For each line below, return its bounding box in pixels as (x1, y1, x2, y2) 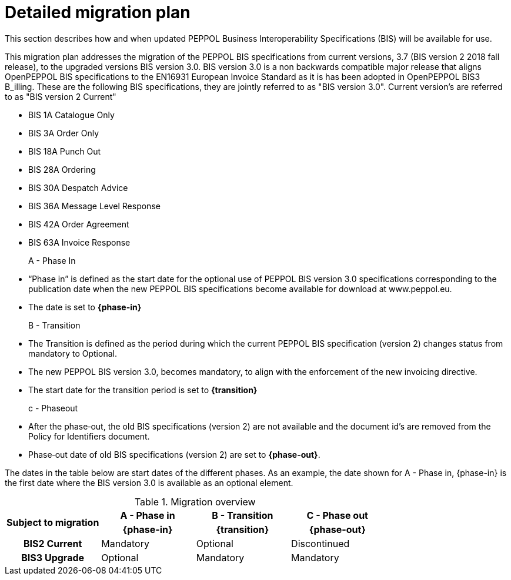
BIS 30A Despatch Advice (28, 182, 128, 193)
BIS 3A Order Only (28, 128, 99, 138)
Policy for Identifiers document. (28, 431, 150, 441)
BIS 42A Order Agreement (28, 219, 129, 229)
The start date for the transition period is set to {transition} (28, 384, 258, 395)
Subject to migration (6, 516, 99, 528)
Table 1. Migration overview (134, 495, 256, 508)
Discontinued (291, 537, 350, 549)
